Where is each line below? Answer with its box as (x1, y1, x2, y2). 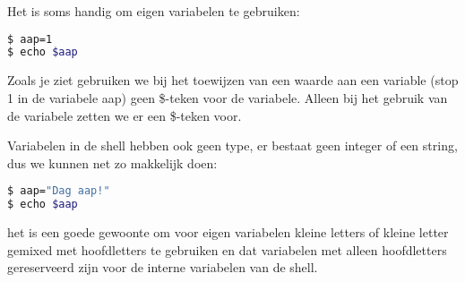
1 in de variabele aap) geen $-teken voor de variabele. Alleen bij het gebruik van (7, 88, 448, 107)
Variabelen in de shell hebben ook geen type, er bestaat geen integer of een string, (7, 136, 458, 155)
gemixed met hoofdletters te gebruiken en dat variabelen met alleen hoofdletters (7, 240, 447, 259)
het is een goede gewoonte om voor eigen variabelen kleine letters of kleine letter (7, 223, 449, 242)
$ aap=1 (7, 32, 53, 46)
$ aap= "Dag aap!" (7, 184, 110, 198)
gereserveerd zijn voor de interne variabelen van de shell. (7, 258, 318, 277)
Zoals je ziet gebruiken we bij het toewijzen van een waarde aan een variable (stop (7, 71, 459, 90)
